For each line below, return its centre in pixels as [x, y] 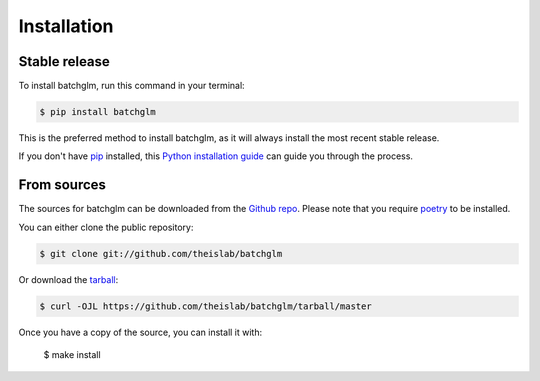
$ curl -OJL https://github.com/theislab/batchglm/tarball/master [205, 306]
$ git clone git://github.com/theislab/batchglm [161, 253]
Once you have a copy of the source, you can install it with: [140, 332]
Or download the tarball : [68, 279]
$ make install [72, 355]
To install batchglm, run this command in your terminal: [131, 86]
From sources [62, 185]
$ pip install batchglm [98, 112]
